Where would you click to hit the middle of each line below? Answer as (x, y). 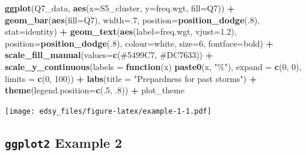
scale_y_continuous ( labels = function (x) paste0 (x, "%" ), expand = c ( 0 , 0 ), (153, 66)
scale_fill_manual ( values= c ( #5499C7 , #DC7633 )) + (109, 55)
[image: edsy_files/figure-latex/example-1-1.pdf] (108, 111)
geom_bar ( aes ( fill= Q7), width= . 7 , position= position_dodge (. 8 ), (132, 19)
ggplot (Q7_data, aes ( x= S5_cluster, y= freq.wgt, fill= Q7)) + (120, 8)
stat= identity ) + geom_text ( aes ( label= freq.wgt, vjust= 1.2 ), (121, 31)
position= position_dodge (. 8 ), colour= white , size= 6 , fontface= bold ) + (139, 43)
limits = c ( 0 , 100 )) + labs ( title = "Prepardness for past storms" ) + (131, 78)
